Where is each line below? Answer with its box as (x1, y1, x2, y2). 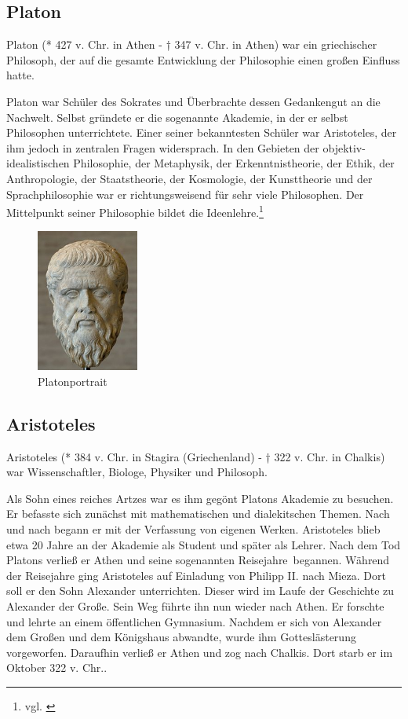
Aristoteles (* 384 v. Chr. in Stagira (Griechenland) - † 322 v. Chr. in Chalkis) (6, 448, 385, 464)
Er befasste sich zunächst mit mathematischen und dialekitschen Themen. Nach (6, 505, 390, 522)
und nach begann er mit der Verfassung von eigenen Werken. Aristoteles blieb (6, 521, 381, 537)
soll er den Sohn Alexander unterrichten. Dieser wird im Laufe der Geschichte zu (6, 582, 395, 599)
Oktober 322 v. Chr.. (6, 659, 107, 676)
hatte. (6, 67, 35, 83)
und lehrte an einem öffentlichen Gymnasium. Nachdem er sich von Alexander (6, 613, 382, 629)
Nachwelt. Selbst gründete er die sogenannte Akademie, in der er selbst (6, 108, 348, 125)
